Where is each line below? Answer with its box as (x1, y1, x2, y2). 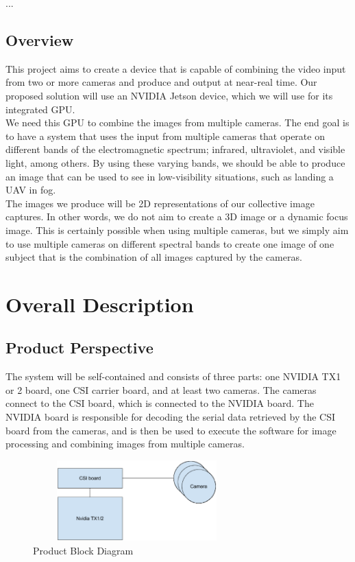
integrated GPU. (5, 102, 75, 116)
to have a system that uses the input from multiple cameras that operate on (5, 128, 325, 143)
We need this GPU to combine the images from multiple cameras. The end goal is (5, 115, 350, 130)
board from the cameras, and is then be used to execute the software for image (5, 423, 336, 437)
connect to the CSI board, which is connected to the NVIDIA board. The (5, 396, 314, 410)
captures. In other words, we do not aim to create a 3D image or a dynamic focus (5, 209, 348, 224)
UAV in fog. (5, 183, 56, 197)
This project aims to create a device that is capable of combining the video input (5, 61, 346, 75)
